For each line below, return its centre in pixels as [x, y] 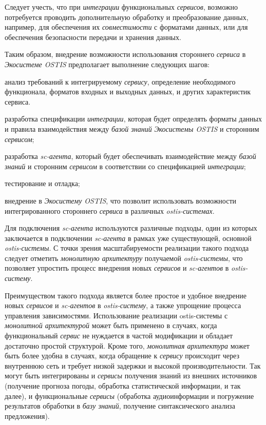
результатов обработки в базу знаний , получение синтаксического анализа [120, 406]
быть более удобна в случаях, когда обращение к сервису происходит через [122, 356]
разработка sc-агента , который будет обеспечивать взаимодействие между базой [130, 156]
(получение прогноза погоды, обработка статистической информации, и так [123, 386]
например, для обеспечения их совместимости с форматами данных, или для [126, 27]
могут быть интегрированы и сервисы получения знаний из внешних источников [131, 376]
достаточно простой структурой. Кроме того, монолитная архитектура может [127, 345]
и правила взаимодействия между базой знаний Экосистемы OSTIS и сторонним [132, 128]
